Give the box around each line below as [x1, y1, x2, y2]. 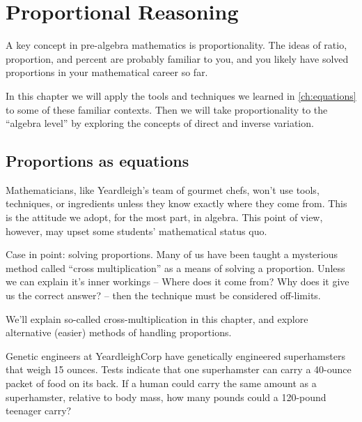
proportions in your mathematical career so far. [6, 65, 208, 80]
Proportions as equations [6, 150, 189, 172]
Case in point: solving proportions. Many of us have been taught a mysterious [6, 247, 338, 262]
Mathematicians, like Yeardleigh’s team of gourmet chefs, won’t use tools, [6, 182, 320, 197]
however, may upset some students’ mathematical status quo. [6, 223, 267, 238]
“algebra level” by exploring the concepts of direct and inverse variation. [6, 116, 314, 130]
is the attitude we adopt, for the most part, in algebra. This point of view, [6, 210, 323, 225]
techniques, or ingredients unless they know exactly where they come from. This [6, 196, 347, 211]
